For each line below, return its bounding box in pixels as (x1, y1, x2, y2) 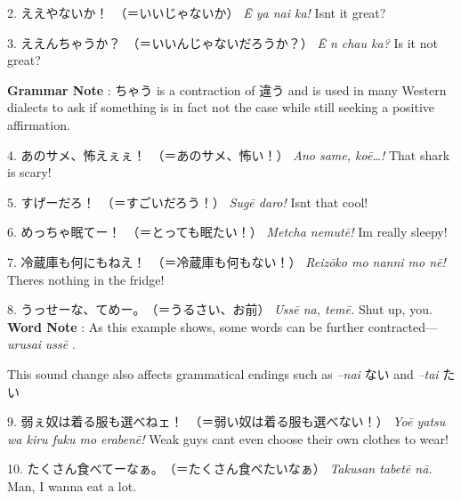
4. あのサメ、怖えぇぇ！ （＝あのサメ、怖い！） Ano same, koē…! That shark (7, 145, 450, 164)
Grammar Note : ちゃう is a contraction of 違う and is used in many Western (7, 80, 447, 99)
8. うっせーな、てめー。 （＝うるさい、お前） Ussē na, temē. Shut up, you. (7, 300, 433, 319)
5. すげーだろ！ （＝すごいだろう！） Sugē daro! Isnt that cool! (7, 192, 368, 211)
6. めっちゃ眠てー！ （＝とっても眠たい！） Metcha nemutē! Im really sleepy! (7, 222, 448, 241)
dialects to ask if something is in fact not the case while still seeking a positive (7, 98, 435, 117)
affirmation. (7, 115, 70, 133)
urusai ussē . (7, 335, 76, 353)
